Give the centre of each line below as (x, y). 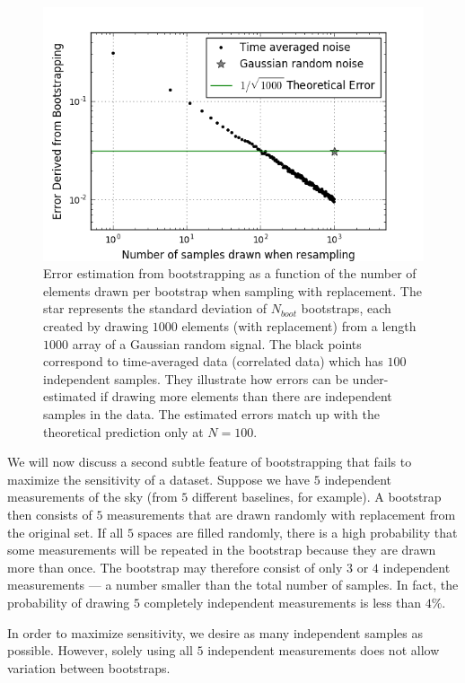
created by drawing (96, 326)
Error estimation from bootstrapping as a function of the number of (230, 273)
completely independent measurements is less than (282, 602)
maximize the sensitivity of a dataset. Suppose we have (159, 479)
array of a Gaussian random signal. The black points (217, 343)
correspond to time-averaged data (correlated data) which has (213, 361)
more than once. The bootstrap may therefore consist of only (175, 567)
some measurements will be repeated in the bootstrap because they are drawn (222, 550)
